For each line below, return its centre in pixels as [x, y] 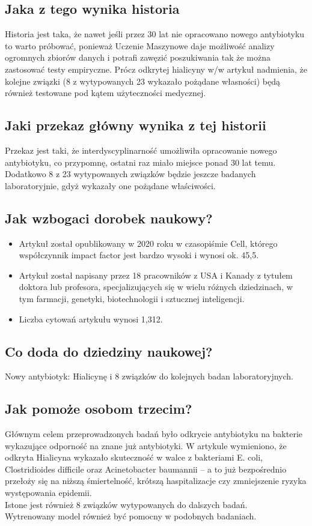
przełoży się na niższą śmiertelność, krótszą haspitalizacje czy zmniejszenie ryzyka [156, 481]
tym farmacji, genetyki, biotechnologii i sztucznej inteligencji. [132, 298]
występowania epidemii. [48, 493]
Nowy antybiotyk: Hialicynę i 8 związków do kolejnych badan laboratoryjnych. [149, 376]
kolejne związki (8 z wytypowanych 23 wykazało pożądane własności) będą [142, 81]
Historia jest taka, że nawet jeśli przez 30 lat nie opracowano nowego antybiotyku [155, 34]
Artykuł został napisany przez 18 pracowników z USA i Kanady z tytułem [156, 275]
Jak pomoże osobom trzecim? [99, 409]
